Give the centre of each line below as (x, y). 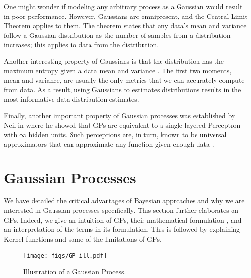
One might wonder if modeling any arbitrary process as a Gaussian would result (123, 6)
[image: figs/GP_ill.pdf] (65, 256)
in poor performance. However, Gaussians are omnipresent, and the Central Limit (126, 16)
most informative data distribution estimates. (72, 99)
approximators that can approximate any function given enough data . (109, 144)
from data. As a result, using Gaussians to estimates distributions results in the (123, 89)
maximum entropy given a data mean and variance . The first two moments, (118, 70)
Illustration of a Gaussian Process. (75, 271)
